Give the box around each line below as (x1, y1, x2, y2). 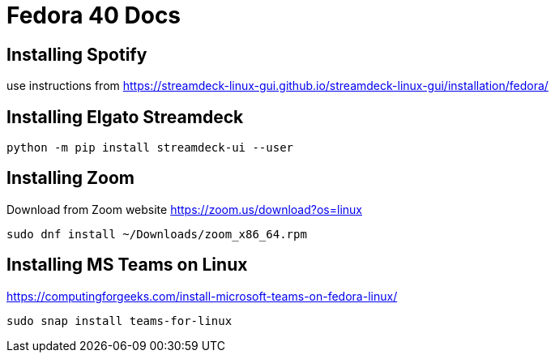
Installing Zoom (6, 168, 134, 189)
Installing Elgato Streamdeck (6, 106, 244, 127)
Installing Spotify (6, 44, 147, 65)
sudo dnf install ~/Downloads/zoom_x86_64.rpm (6, 227, 307, 241)
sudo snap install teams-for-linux (6, 314, 233, 327)
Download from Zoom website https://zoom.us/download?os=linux (6, 202, 362, 216)
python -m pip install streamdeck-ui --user (6, 141, 294, 155)
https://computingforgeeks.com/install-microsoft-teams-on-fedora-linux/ (6, 288, 398, 303)
